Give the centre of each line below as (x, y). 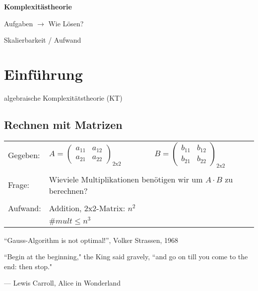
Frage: (19, 185)
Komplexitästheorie (38, 6)
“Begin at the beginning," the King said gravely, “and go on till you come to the (126, 257)
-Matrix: (111, 208)
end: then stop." (28, 266)
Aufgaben (19, 23)
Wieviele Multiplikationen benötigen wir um (126, 179)
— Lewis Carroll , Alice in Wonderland (62, 283)
